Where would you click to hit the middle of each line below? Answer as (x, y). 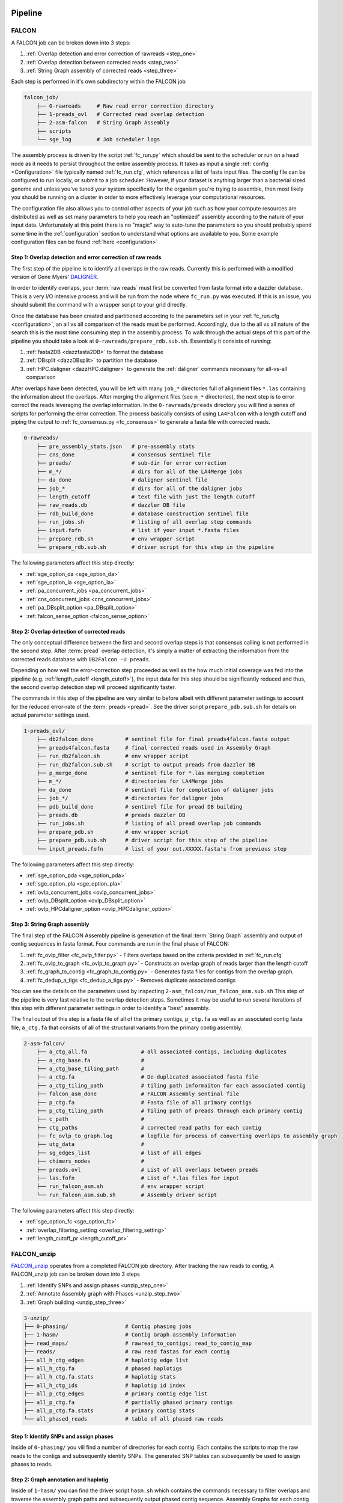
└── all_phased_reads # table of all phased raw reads (123, 1419)
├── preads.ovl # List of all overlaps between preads (147, 1170)
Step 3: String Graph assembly (50, 924)
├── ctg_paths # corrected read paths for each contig (149, 1128)
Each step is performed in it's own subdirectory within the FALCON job (99, 82)
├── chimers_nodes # (90, 1161)
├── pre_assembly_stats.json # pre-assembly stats (116, 446)
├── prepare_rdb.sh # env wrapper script (116, 539)
